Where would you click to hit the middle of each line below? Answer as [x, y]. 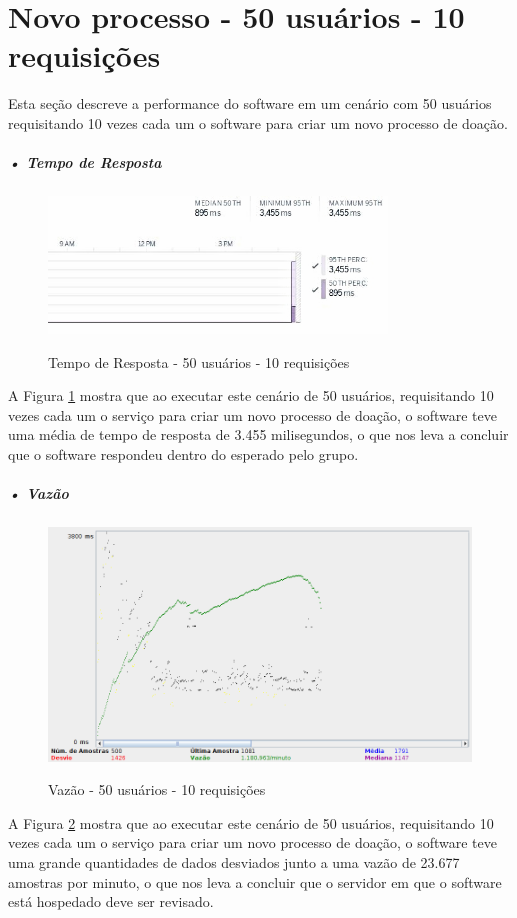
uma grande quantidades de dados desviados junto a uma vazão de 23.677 [234, 861]
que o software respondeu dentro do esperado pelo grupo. [183, 454]
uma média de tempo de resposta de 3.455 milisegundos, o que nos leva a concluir [258, 434]
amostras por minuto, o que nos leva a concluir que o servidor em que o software [255, 881]
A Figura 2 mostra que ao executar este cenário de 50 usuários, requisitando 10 [251, 822]
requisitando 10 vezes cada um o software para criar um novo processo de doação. [258, 122]
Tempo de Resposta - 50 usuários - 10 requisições [199, 361]
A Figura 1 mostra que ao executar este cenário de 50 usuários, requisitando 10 [251, 395]
